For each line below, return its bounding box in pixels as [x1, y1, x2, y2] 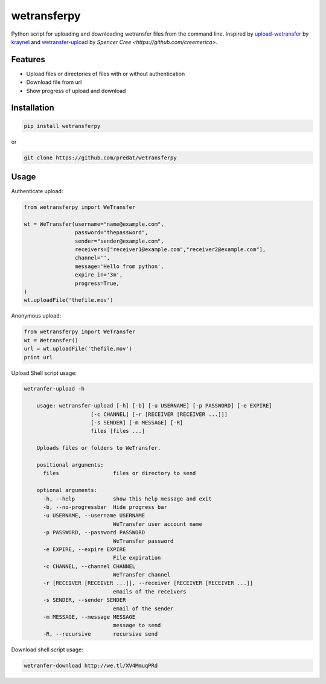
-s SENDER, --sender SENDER [43, 596, 126, 604]
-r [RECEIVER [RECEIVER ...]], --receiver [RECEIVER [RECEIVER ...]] [43, 580, 254, 587]
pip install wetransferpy [24, 123, 101, 129]
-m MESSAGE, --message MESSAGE [43, 613, 136, 621]
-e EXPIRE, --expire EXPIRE [43, 546, 126, 552]
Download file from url [26, 78, 82, 86]
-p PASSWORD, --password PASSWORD [43, 529, 145, 536]
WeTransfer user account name [112, 520, 202, 528]
